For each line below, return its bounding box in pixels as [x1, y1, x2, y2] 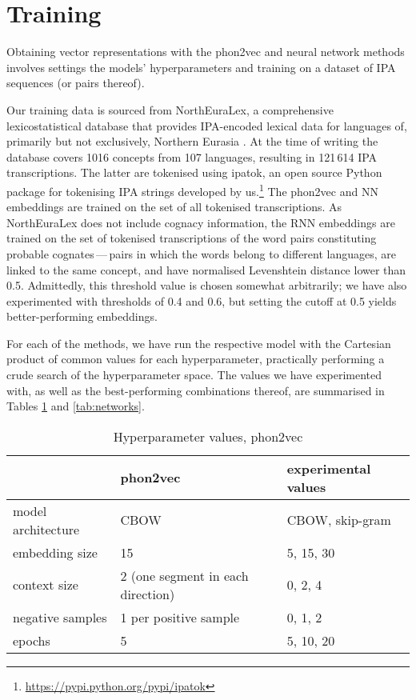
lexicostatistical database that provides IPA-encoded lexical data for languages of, [6, 117, 407, 134]
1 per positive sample [120, 607, 240, 626]
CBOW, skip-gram [286, 510, 391, 530]
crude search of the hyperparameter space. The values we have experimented [6, 366, 382, 383]
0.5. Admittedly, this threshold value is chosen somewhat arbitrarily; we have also [6, 277, 407, 294]
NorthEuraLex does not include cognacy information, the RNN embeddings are [6, 214, 395, 230]
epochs [13, 630, 50, 650]
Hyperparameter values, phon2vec [113, 426, 303, 446]
